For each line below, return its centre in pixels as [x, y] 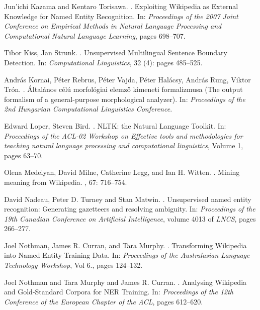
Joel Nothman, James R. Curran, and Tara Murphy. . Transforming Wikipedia [125, 245]
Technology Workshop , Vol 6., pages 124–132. [73, 265]
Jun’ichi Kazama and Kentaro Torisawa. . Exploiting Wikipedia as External [121, 6]
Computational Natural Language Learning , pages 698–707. [95, 35]
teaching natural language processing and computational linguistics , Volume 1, [124, 145]
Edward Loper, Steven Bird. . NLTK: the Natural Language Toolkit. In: [115, 125]
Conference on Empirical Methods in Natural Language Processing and [113, 26]
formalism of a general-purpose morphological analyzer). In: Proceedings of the [125, 99]
